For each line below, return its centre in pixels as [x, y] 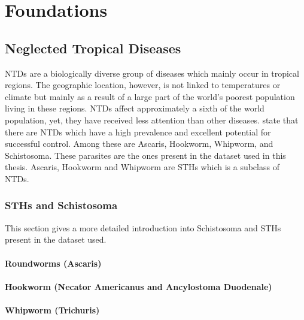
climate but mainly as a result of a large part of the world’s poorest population [150, 96]
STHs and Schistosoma [61, 205]
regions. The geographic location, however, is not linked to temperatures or [143, 85]
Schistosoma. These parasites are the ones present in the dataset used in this [145, 155]
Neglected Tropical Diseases [93, 48]
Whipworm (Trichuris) [52, 310]
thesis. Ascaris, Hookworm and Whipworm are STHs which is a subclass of [142, 167]
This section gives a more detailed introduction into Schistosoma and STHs [143, 227]
